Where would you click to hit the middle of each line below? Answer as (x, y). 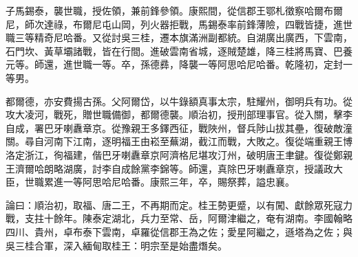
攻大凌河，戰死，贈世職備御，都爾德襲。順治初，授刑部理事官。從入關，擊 (174, 114)
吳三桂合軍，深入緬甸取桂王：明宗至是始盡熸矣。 (116, 245)
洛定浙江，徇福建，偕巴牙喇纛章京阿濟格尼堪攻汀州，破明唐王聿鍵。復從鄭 (174, 154)
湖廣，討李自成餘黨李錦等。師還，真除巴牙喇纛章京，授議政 (198, 168)
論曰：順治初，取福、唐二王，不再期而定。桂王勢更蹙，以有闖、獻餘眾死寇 (174, 204)
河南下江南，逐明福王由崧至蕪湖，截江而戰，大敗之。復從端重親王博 (198, 141)
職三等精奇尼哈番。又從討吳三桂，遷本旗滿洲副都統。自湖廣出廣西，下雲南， (179, 37)
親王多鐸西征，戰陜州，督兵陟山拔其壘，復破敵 (236, 127)
